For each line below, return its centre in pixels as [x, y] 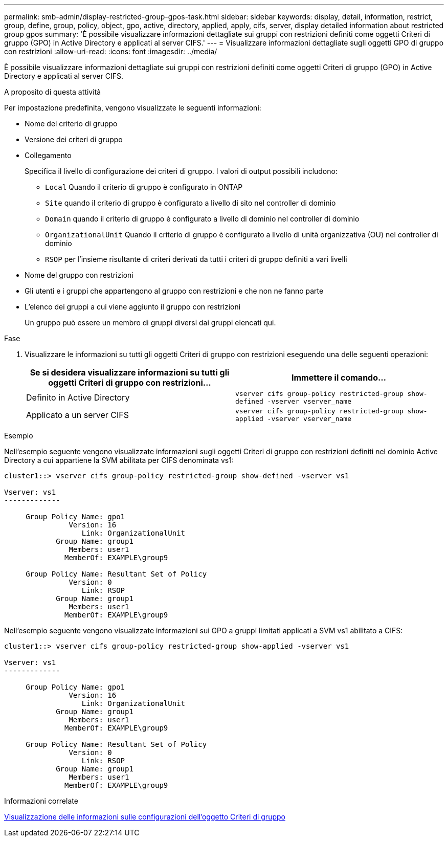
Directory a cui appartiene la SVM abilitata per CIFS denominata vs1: [119, 460]
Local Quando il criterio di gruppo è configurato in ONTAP [144, 187]
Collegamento [48, 155]
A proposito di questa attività [53, 92]
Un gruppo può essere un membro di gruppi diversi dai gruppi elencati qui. [150, 323]
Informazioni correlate [41, 801]
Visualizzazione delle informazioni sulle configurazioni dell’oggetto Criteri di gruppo [145, 817]
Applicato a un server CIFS [78, 415]
